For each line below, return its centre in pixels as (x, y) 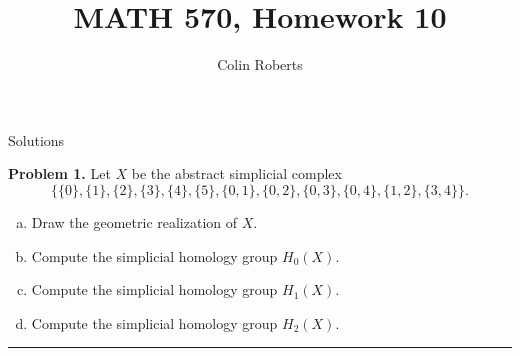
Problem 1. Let (59, 173)
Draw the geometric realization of (134, 221)
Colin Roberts (260, 64)
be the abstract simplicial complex (236, 173)
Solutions (36, 139)
